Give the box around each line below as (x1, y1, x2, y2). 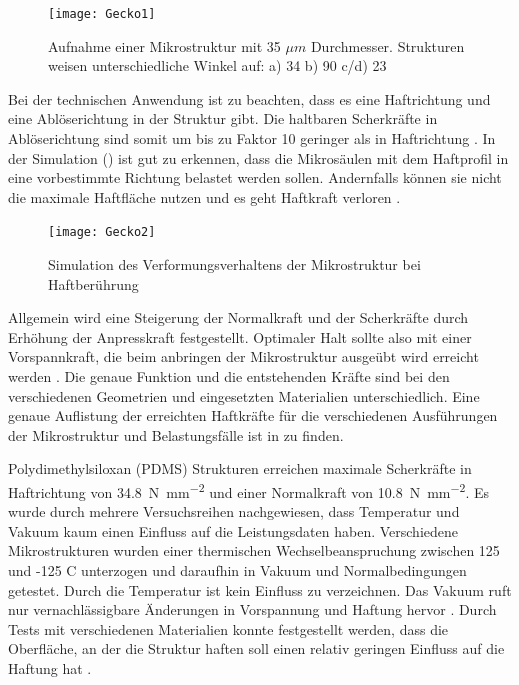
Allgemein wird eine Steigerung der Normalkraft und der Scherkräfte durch (8, 307, 469, 328)
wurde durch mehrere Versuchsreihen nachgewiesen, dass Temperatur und (8, 501, 460, 522)
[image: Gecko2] (48, 225, 156, 240)
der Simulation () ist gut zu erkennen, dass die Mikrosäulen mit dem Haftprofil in (8, 147, 509, 168)
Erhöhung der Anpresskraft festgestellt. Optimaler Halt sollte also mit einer (8, 326, 472, 347)
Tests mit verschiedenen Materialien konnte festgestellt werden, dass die (8, 618, 449, 639)
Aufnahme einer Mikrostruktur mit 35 (48, 35, 281, 56)
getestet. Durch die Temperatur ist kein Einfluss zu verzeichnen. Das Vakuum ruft (8, 579, 512, 600)
